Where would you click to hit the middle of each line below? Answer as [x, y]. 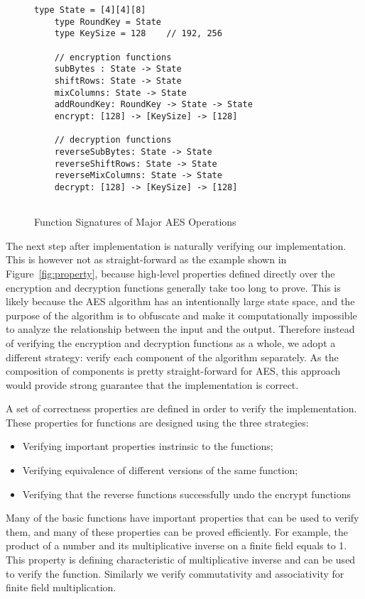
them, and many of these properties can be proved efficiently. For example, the [177, 531]
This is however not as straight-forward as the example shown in [146, 259]
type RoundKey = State [108, 22]
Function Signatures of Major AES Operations [135, 222]
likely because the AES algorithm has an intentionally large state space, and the [180, 301]
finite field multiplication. [61, 587]
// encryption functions [113, 57]
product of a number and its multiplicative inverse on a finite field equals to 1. [176, 545]
